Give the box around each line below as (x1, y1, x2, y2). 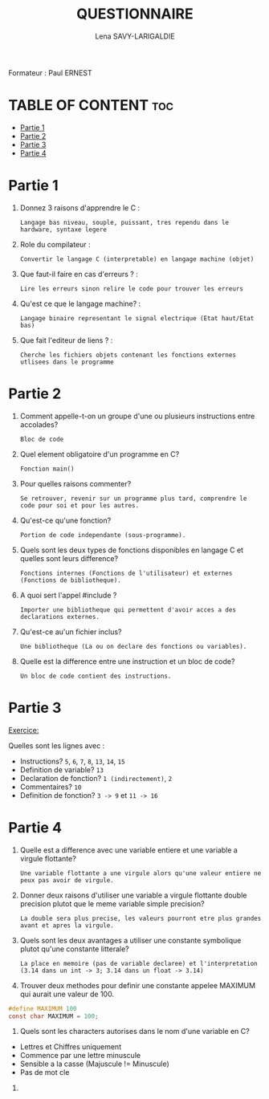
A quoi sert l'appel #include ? (19, 590, 117, 600)
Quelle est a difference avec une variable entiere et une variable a (19, 845, 238, 855)
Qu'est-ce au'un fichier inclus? (19, 627, 122, 637)
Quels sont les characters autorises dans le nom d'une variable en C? (19, 1027, 251, 1036)
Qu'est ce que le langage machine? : (19, 299, 141, 308)
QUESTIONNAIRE (75, 5, 194, 23)
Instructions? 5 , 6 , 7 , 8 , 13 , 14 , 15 (19, 756, 126, 766)
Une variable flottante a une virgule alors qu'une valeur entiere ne (19, 869, 262, 877)
